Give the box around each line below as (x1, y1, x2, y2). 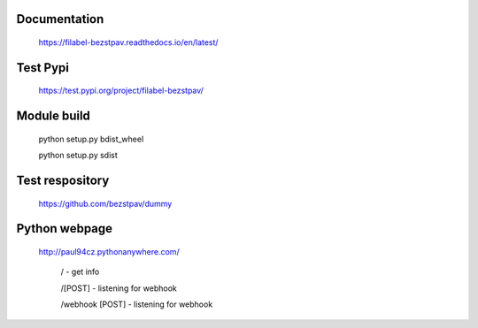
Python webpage (16, 221, 113, 236)
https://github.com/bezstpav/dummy (38, 198, 173, 209)
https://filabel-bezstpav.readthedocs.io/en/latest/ (38, 37, 219, 48)
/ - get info (60, 266, 100, 278)
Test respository (16, 173, 110, 188)
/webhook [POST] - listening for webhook (60, 299, 213, 309)
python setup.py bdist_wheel (38, 133, 144, 144)
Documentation (16, 11, 104, 27)
